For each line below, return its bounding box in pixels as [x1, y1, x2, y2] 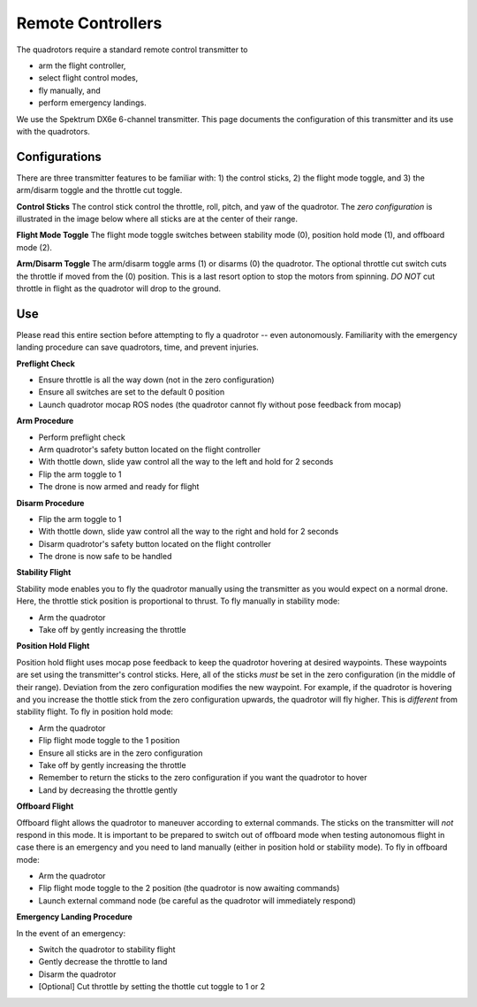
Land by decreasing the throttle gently [38, 784, 178, 796]
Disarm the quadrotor [38, 969, 117, 980]
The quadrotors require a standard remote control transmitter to [16, 44, 248, 55]
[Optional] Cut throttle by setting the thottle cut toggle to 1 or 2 [38, 981, 265, 992]
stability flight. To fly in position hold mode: [16, 706, 174, 717]
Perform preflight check [38, 432, 125, 442]
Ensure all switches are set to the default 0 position [38, 387, 225, 397]
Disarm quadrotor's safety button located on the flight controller [38, 538, 271, 549]
